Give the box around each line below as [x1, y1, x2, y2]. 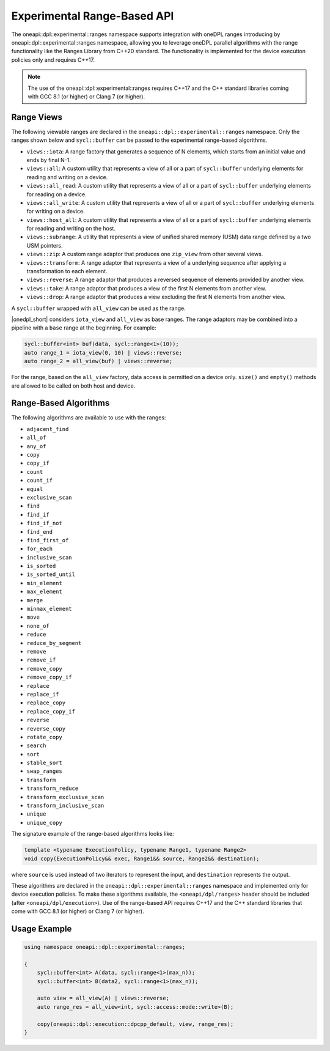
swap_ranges [26, 768, 62, 775]
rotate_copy [26, 734, 62, 740]
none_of [26, 622, 50, 629]
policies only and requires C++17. [11, 56, 95, 64]
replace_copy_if [26, 708, 76, 715]
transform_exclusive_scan [26, 794, 105, 800]
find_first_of [26, 537, 69, 544]
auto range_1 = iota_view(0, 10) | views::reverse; [24, 349, 183, 356]
